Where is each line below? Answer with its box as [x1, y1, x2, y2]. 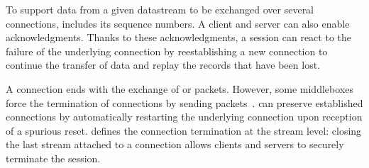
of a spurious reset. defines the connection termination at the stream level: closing [6, 123, 362, 138]
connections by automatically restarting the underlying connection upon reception [6, 109, 363, 124]
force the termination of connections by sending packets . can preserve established [6, 95, 363, 110]
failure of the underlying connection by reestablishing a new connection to [6, 43, 328, 58]
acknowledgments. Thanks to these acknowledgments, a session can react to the [6, 30, 351, 45]
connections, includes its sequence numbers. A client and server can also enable [6, 16, 350, 30]
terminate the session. [6, 150, 101, 165]
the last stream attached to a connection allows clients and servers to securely [6, 137, 344, 152]
